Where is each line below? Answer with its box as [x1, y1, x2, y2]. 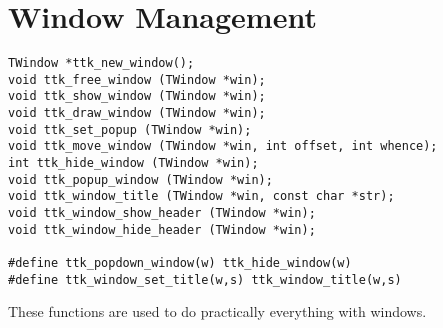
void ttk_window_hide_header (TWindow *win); [8, 222, 316, 237]
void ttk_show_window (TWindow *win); [8, 89, 266, 104]
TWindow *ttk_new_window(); [8, 56, 195, 71]
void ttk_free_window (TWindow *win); [8, 72, 266, 87]
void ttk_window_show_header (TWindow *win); [8, 206, 316, 221]
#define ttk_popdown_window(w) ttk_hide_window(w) [8, 256, 352, 270]
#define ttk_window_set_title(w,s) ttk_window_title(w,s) [8, 272, 402, 287]
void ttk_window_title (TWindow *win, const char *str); [8, 189, 395, 204]
